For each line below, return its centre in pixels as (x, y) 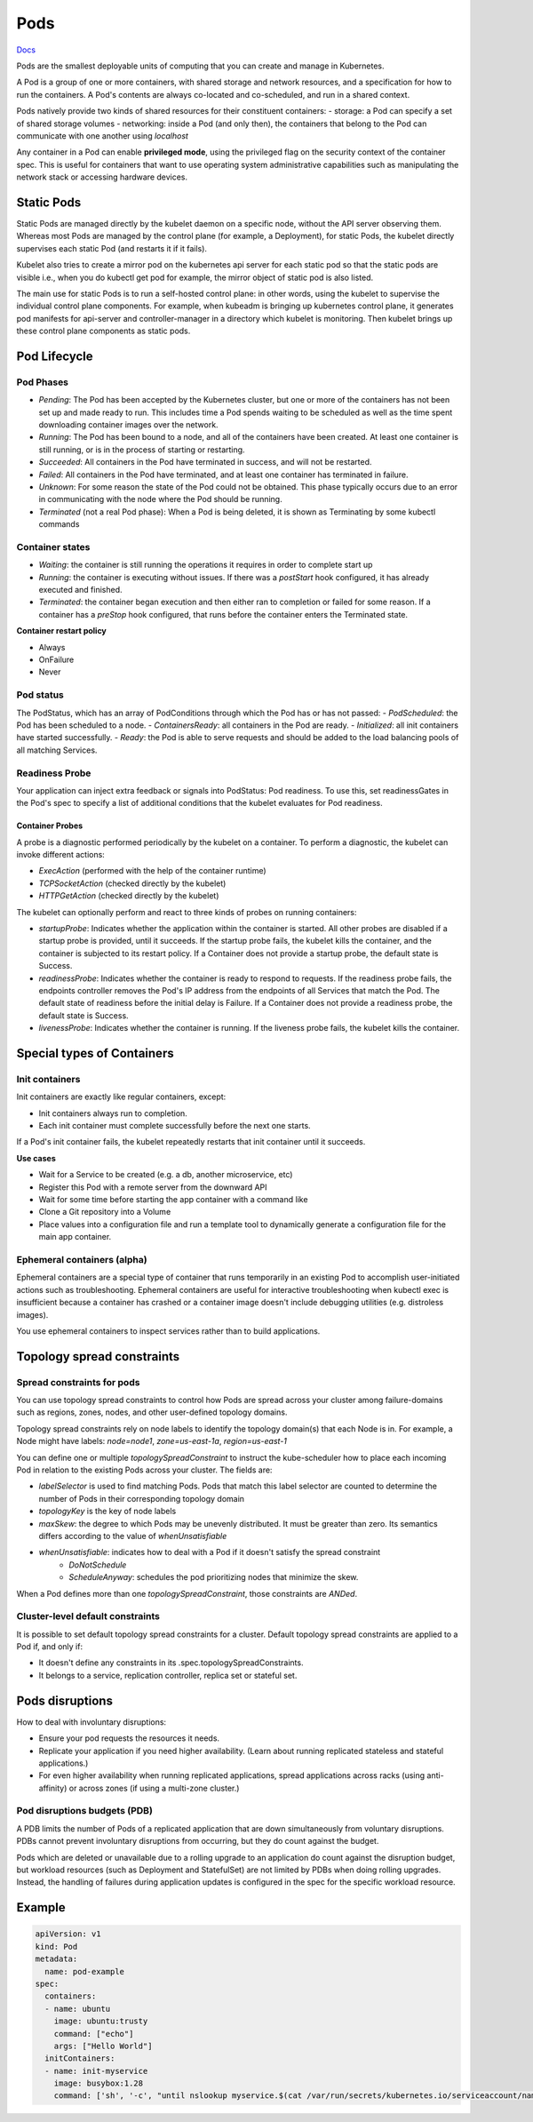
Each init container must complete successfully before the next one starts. (175, 1126)
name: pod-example (84, 1971)
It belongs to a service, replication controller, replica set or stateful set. (168, 1675)
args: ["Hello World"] (103, 2046)
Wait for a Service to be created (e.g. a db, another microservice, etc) (166, 1175)
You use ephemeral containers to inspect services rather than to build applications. (168, 1331)
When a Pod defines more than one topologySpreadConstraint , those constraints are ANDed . (187, 1593)
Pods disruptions (64, 1700)
